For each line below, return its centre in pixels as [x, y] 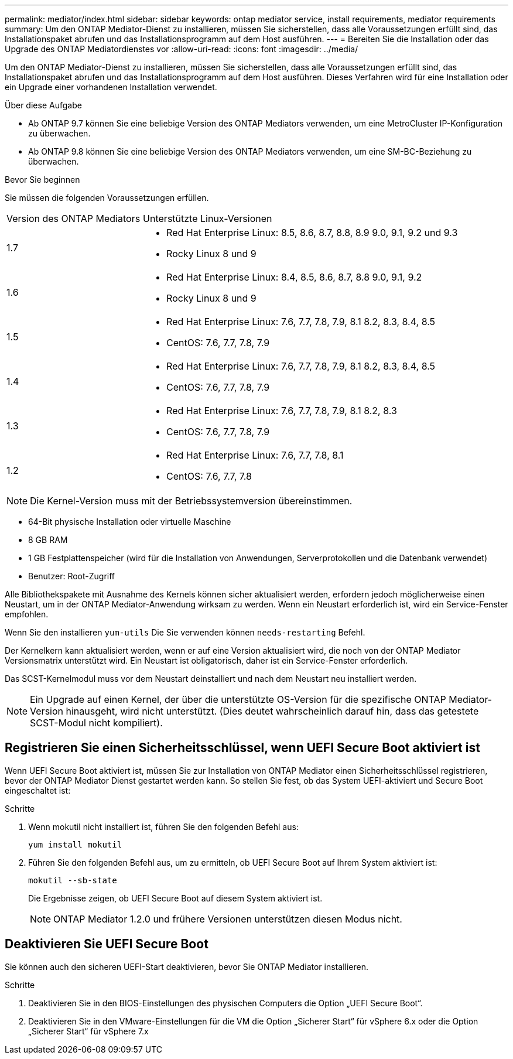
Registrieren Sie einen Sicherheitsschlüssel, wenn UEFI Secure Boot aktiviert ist [242, 748]
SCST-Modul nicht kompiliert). [96, 723]
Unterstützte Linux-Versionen [208, 218]
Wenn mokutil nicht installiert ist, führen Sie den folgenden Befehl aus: [163, 826]
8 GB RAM [48, 540]
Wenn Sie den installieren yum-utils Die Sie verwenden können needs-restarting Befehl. [185, 632]
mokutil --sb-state [73, 880]
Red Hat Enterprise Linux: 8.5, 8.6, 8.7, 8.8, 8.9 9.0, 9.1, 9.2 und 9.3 [312, 233]
